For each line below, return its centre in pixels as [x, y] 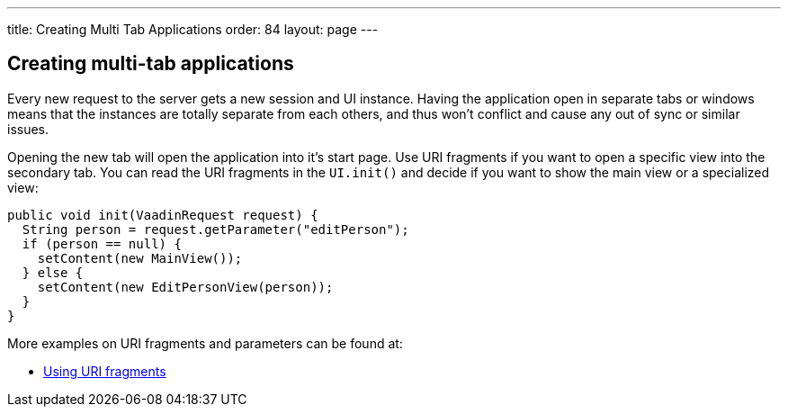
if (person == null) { [102, 243]
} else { [53, 272]
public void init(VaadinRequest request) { [163, 215]
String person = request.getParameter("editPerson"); [215, 229]
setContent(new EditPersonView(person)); [185, 287]
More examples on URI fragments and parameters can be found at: [205, 343]
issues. [28, 129]
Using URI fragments [105, 371]
